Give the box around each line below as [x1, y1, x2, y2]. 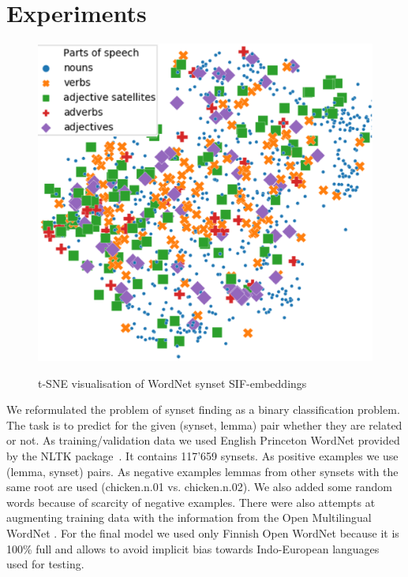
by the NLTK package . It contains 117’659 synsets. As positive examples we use [6, 447, 399, 463]
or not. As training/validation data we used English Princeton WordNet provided [6, 432, 400, 449]
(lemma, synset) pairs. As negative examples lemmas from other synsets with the [6, 463, 399, 479]
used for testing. [6, 556, 84, 572]
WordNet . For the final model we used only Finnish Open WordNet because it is [6, 524, 399, 541]
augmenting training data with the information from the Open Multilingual [6, 509, 372, 526]
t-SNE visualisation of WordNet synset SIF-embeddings [38, 374, 307, 391]
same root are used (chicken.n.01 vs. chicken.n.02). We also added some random [6, 478, 392, 495]
